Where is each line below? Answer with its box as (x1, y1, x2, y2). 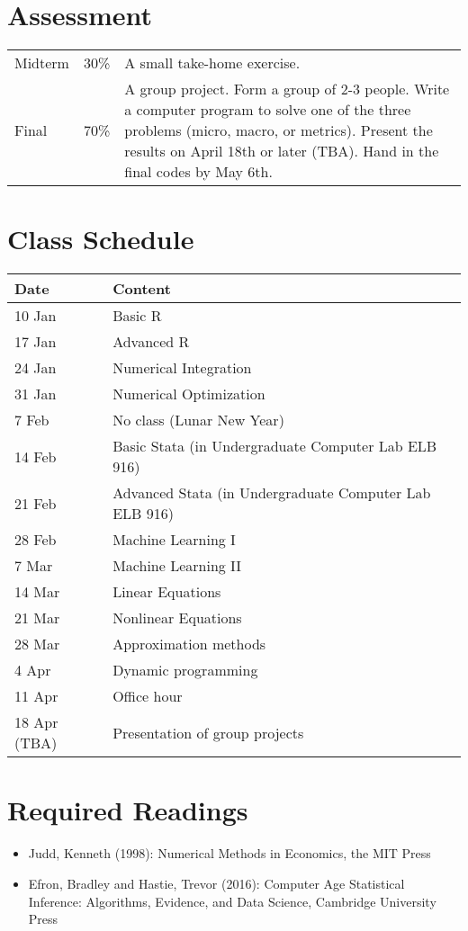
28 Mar (14, 633, 60, 655)
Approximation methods (112, 633, 266, 655)
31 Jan (14, 383, 57, 405)
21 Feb (14, 492, 57, 514)
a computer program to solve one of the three (124, 99, 411, 121)
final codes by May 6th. (124, 161, 273, 183)
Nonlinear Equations (112, 607, 242, 629)
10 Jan (14, 305, 57, 327)
